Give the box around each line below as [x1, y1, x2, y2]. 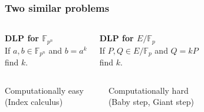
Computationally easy [5, 84, 84, 96]
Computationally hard [108, 84, 189, 96]
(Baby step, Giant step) [108, 95, 194, 108]
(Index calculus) [5, 95, 63, 108]
